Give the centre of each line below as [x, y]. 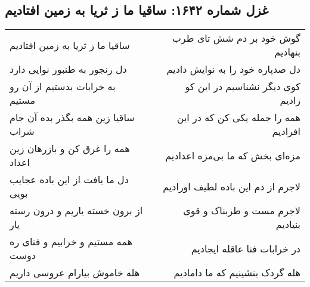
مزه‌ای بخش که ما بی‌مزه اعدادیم [233, 155]
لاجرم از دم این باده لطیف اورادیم [232, 186]
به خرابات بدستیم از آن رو [63, 87]
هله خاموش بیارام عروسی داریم [75, 273]
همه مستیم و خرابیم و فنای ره [71, 242]
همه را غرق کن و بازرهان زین [70, 149]
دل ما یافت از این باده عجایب [69, 180]
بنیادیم [288, 224]
